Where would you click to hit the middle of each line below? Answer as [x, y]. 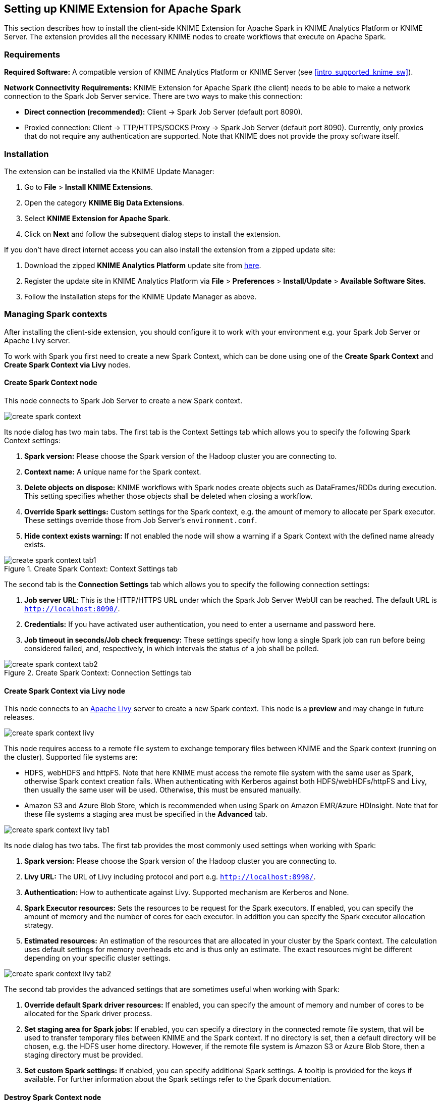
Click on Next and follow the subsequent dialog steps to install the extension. [153, 234]
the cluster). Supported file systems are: [71, 757]
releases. [19, 717]
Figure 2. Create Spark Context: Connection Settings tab [98, 672]
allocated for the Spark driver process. [88, 1014]
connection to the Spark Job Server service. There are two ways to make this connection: [153, 96]
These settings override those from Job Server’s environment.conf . [141, 520]
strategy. [39, 925]
